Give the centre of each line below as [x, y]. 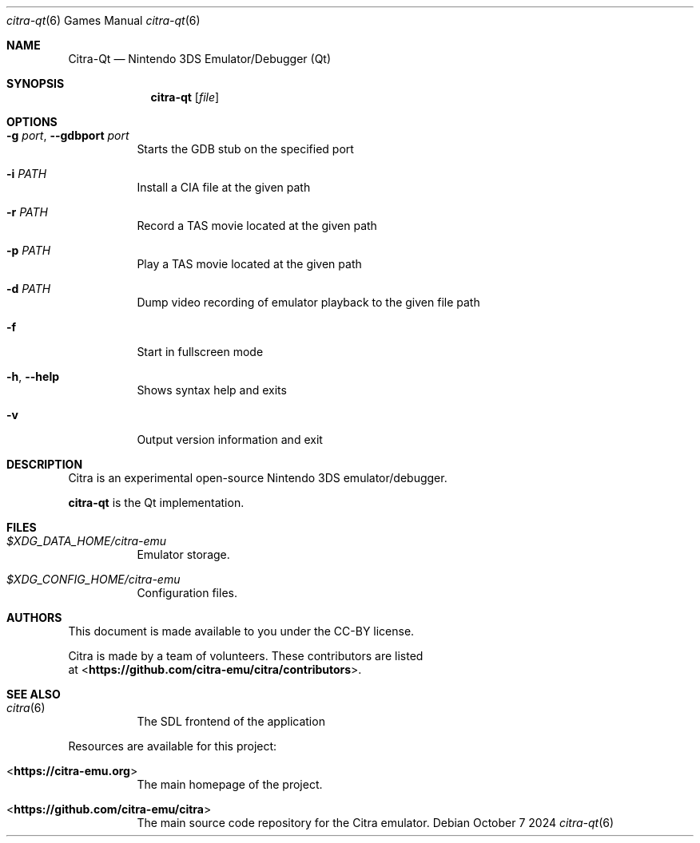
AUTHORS [34, 617]
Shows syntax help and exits [212, 390]
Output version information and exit [230, 439]
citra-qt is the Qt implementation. [156, 503]
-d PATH [29, 289]
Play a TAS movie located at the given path [249, 264]
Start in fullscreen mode [200, 352]
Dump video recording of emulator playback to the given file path [308, 302]
